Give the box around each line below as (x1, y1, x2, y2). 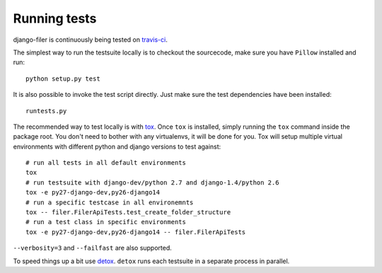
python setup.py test (25, 74, 100, 83)
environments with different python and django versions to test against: (13, 142, 221, 151)
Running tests (13, 11, 97, 26)
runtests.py (25, 107, 67, 115)
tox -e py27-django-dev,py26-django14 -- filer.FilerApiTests (25, 228, 246, 236)
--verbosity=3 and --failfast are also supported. (13, 244, 173, 252)
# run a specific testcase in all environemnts (25, 198, 194, 207)
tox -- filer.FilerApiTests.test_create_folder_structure (25, 209, 231, 216)
